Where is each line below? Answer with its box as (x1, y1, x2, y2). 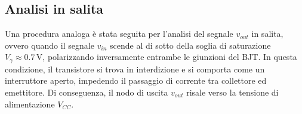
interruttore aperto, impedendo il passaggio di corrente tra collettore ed (5, 74, 267, 87)
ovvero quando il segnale (5, 39, 94, 51)
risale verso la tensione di (186, 86, 279, 99)
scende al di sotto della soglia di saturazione (110, 39, 271, 51)
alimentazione (5, 97, 55, 110)
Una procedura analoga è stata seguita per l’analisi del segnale (5, 27, 233, 40)
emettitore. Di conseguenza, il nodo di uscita (5, 86, 168, 99)
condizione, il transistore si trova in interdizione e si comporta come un (5, 62, 265, 75)
